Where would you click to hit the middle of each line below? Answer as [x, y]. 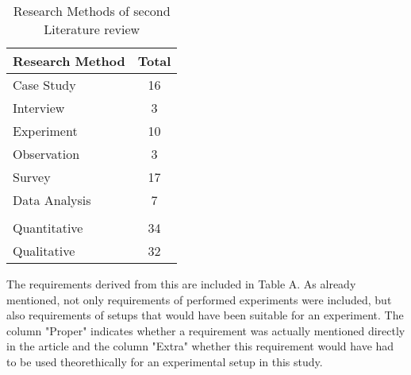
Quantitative [48, 228]
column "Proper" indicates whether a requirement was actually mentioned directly [206, 330]
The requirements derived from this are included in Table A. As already [181, 284]
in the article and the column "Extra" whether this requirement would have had [200, 346]
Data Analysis [52, 200]
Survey [32, 177]
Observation [46, 154]
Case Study [44, 85]
